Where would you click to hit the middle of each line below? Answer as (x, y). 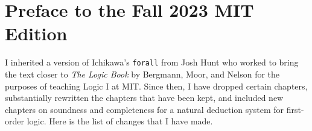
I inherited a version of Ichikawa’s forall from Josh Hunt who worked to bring (152, 62)
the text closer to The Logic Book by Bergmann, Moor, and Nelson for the (142, 74)
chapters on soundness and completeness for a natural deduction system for (144, 109)
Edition (36, 33)
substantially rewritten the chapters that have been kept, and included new (144, 98)
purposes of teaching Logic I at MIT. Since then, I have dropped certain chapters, (156, 86)
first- (295, 109)
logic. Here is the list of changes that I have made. (120, 121)
